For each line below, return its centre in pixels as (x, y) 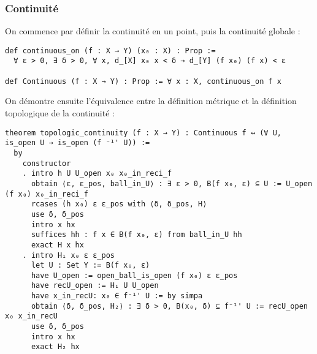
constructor (47, 163)
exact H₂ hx (55, 347)
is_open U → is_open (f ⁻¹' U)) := (78, 143)
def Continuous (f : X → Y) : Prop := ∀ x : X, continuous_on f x (143, 81)
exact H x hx (57, 245)
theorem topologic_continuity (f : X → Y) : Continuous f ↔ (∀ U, (143, 133)
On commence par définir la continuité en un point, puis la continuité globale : (153, 31)
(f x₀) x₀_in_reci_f (47, 194)
